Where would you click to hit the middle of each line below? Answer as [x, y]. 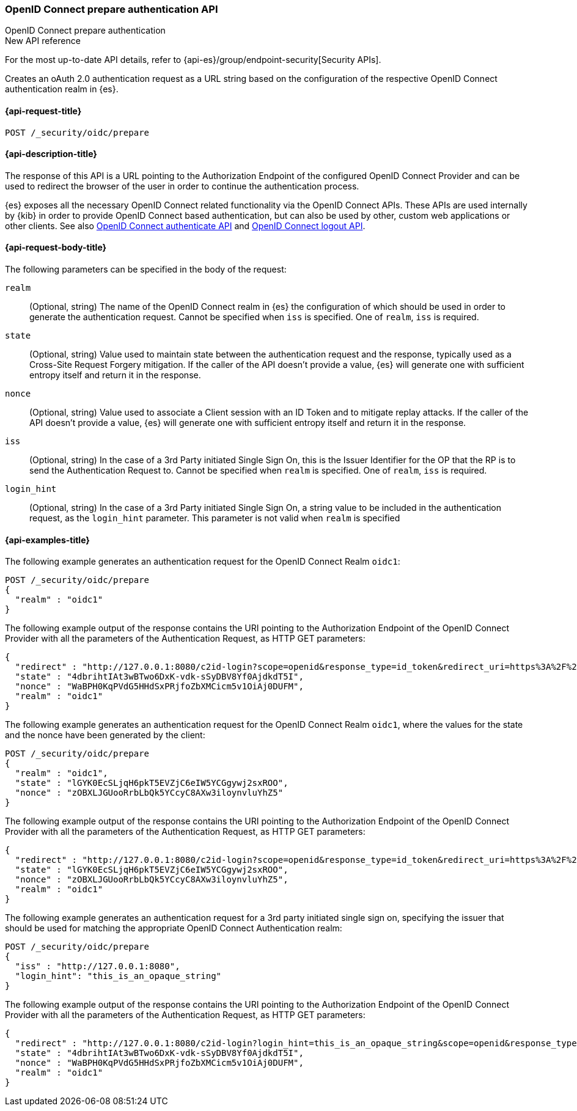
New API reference [43, 41]
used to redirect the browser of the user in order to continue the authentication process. [182, 186]
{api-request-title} [43, 111]
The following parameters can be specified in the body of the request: [146, 269]
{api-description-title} [51, 154]
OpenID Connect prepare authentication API [112, 9]
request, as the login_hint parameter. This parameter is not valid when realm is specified [215, 518]
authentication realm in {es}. [62, 89]
